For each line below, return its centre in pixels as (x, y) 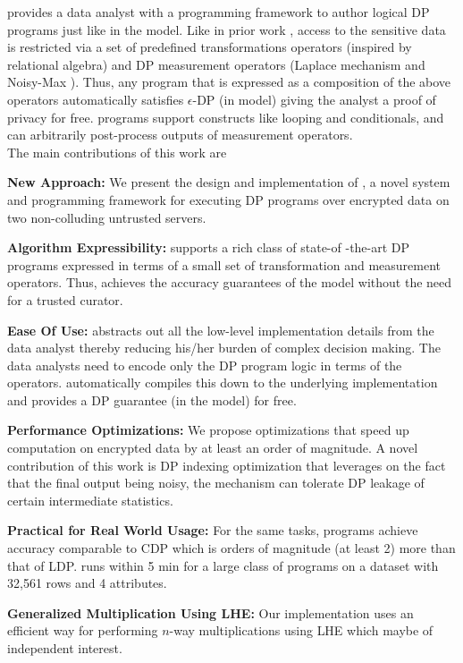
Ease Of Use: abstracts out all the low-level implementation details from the (221, 330)
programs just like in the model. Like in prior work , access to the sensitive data (227, 29)
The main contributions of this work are (117, 152)
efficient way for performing (83, 630)
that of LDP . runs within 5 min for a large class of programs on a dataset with (223, 565)
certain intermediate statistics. (90, 500)
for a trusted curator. (65, 299)
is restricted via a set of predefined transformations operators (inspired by (210, 47)
